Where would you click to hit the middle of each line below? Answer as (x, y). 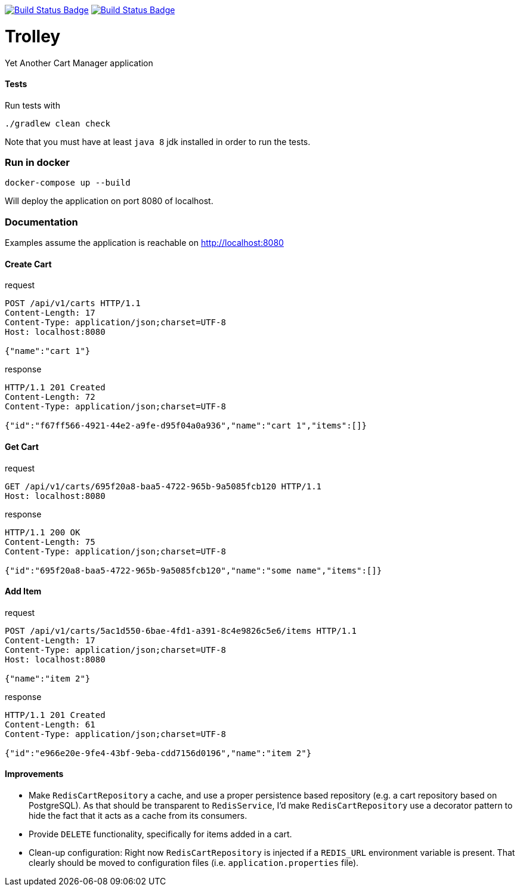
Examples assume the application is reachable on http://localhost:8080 (144, 243)
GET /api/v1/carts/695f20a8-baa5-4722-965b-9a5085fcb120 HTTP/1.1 (163, 486)
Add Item (23, 591)
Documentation (41, 222)
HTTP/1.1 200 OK (43, 532)
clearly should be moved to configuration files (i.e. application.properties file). (194, 863)
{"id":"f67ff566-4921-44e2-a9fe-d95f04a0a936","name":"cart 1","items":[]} (186, 426)
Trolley (33, 36)
